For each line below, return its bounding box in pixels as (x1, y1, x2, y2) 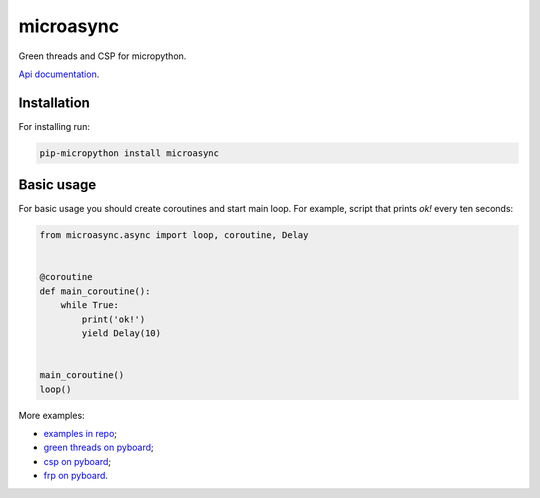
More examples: (18, 409, 85, 421)
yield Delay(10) (81, 328, 162, 339)
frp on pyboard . (43, 470, 109, 482)
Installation (18, 94, 90, 111)
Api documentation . (18, 68, 100, 80)
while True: (60, 300, 120, 311)
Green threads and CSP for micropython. (18, 50, 187, 62)
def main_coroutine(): (39, 285, 151, 297)
